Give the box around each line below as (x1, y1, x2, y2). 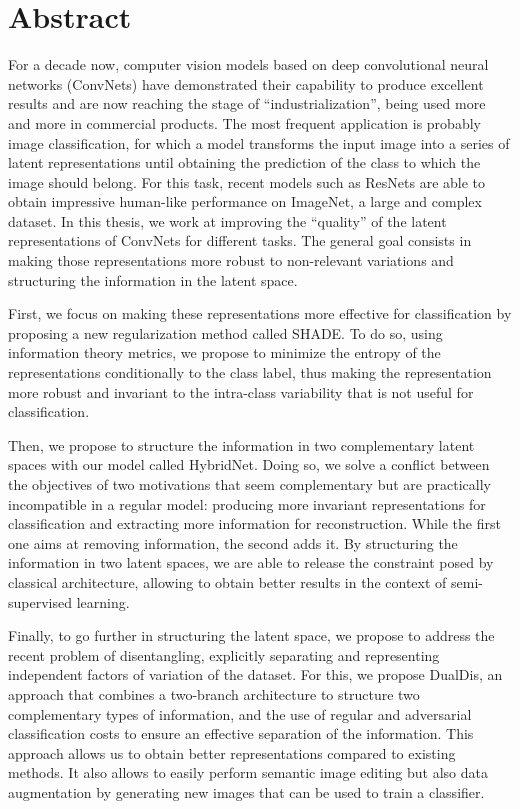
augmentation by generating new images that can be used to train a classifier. (8, 781, 485, 802)
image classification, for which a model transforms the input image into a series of (8, 132, 510, 153)
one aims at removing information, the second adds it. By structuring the (8, 532, 458, 553)
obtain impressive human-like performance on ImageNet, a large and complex (8, 191, 482, 212)
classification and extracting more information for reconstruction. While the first (8, 513, 501, 534)
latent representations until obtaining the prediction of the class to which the (8, 152, 481, 173)
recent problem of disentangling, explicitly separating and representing (8, 644, 440, 665)
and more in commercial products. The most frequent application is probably (8, 112, 481, 133)
